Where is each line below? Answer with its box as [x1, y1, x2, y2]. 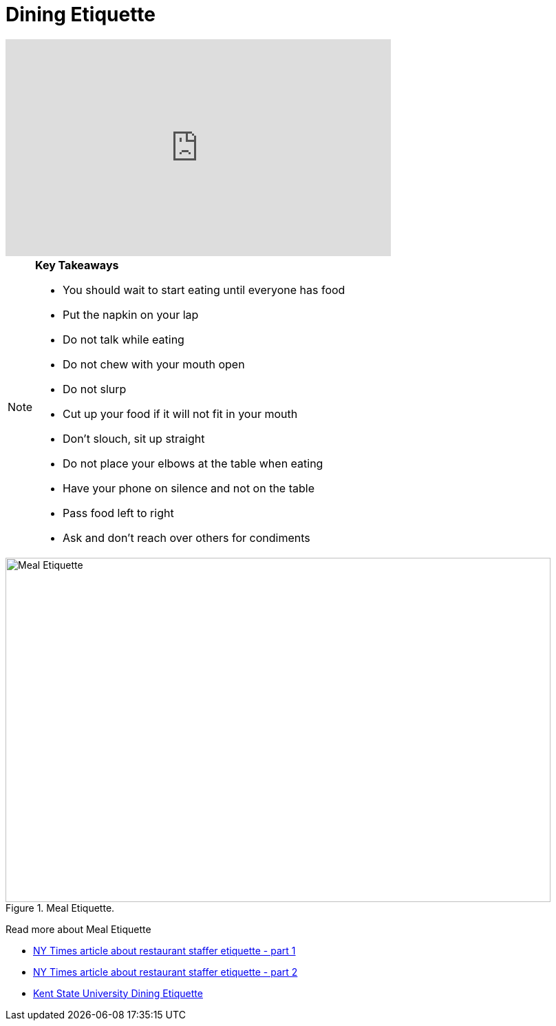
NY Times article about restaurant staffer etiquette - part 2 [33, 965, 298, 978]
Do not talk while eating [63, 332, 184, 346]
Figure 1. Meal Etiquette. [6, 901, 115, 914]
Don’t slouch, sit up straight [63, 431, 205, 446]
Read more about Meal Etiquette [6, 923, 151, 935]
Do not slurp [63, 381, 127, 396]
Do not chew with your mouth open [63, 357, 245, 371]
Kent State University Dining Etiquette [33, 987, 203, 999]
